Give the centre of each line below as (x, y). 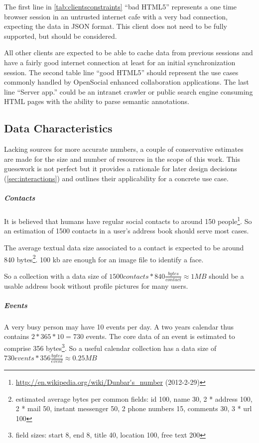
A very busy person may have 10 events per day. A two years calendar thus (119, 326)
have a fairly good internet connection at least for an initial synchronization (120, 62)
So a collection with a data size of (56, 276)
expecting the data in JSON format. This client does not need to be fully (116, 26)
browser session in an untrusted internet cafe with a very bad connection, (116, 16)
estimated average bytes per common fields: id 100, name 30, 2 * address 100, (134, 398)
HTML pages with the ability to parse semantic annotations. (97, 101)
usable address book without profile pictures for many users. (96, 285)
